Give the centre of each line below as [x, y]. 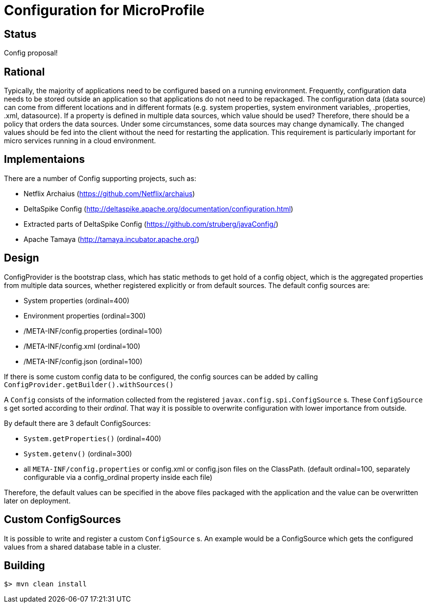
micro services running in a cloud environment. [80, 141]
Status [20, 34]
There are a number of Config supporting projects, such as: [100, 178]
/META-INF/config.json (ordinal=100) [83, 361]
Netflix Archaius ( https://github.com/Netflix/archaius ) [109, 193]
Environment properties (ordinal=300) [85, 316]
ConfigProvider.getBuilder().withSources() [89, 384]
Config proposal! [31, 53]
